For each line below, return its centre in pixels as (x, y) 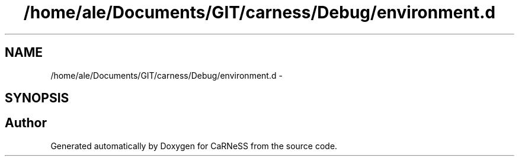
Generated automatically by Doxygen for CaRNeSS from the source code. (194, 146)
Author (26, 123)
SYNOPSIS (37, 98)
